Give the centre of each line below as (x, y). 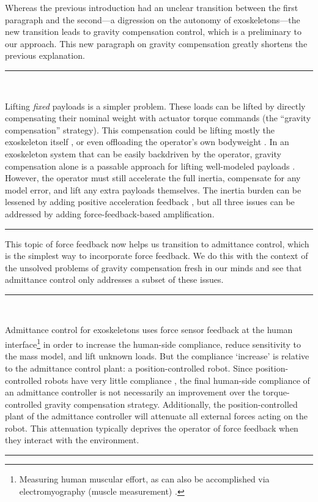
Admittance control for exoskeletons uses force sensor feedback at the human (149, 330)
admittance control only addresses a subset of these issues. (114, 279)
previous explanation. (45, 55)
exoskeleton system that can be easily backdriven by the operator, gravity (143, 153)
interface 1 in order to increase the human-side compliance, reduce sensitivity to (153, 343)
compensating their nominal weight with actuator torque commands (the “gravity (158, 118)
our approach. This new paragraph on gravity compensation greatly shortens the (156, 43)
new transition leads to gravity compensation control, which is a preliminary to (153, 32)
